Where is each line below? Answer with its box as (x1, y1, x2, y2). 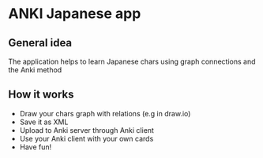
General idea (8, 36, 73, 50)
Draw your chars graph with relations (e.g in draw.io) (19, 108, 191, 118)
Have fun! (19, 142, 52, 152)
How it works (8, 88, 74, 101)
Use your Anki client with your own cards (19, 134, 154, 143)
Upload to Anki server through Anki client (19, 125, 154, 134)
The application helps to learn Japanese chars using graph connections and (8, 57, 256, 66)
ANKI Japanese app (8, 5, 141, 23)
